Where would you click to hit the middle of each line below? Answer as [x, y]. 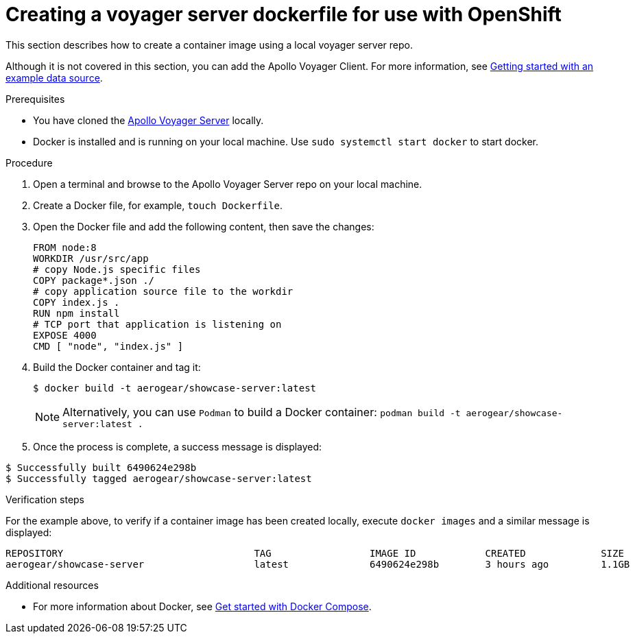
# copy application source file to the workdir [163, 291]
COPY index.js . [76, 302]
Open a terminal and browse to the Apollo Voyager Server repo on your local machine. [228, 184]
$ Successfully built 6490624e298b [101, 467]
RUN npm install [76, 313]
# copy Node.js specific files [117, 269]
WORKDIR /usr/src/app [91, 258]
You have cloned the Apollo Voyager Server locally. [148, 120]
